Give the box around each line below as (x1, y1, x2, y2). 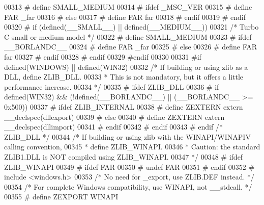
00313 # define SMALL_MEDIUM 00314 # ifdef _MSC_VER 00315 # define (4, 2, 252, 12)
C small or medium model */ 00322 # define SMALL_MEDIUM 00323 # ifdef (4, 31, 252, 42)
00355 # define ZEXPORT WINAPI (4, 191, 119, 202)
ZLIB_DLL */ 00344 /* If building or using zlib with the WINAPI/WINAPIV (4, 131, 251, 142)
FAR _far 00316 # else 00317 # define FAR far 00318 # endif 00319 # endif (4, 11, 246, 22)
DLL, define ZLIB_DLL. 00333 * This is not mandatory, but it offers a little (4, 71, 244, 82)
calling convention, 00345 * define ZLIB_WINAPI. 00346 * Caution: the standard (4, 141, 260, 152)
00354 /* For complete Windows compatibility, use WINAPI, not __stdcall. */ (4, 181, 252, 192)
